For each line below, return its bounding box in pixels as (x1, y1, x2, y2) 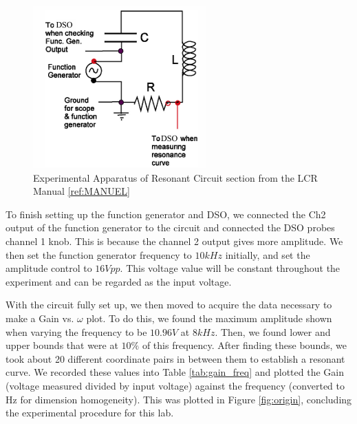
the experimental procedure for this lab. (6, 405, 174, 420)
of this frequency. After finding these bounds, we (142, 338, 347, 352)
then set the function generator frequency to (6, 247, 192, 262)
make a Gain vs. (6, 310, 74, 325)
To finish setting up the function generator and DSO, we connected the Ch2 (6, 206, 326, 221)
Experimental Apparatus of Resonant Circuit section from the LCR (33, 170, 318, 184)
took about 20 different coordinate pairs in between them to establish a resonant (6, 351, 345, 365)
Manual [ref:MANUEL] (33, 184, 130, 198)
